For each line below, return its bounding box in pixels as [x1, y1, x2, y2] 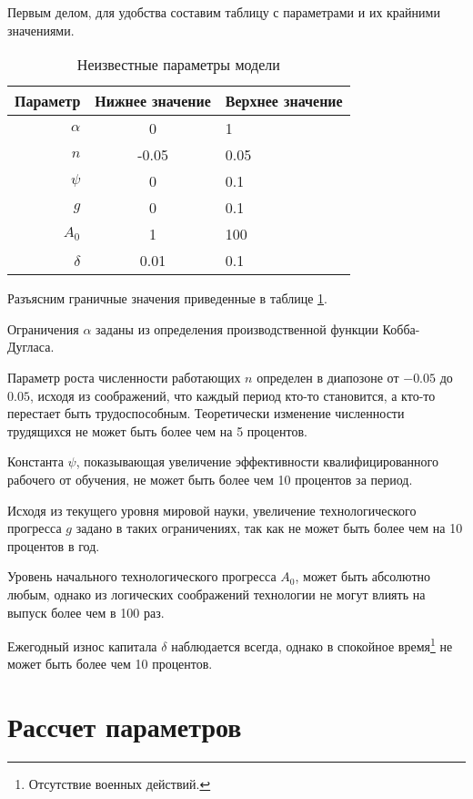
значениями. [7, 20, 75, 39]
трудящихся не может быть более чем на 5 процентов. [7, 421, 307, 440]
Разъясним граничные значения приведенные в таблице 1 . [7, 289, 327, 308]
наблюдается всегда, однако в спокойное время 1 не [171, 634, 453, 655]
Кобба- [382, 319, 420, 338]
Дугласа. [7, 337, 55, 356]
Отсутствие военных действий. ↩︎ [28, 774, 211, 794]
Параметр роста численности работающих [7, 367, 241, 386]
